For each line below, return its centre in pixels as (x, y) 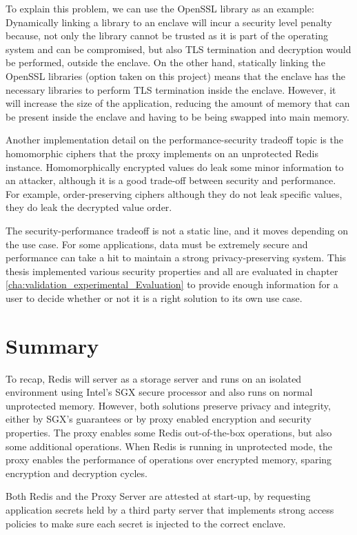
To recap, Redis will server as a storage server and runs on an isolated (154, 378)
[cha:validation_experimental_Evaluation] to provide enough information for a (172, 284)
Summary (52, 345)
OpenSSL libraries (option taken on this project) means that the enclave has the (175, 75)
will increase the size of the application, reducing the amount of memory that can (178, 103)
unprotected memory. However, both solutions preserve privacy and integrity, (168, 405)
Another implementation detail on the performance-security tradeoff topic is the (174, 140)
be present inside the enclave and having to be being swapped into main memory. (177, 116)
